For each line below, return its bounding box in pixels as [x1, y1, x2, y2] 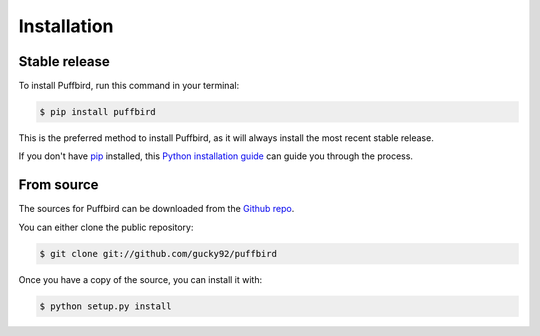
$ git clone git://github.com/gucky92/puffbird [39, 248, 277, 259]
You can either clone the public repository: [18, 221, 194, 233]
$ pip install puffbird [39, 106, 157, 118]
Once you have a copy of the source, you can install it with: [18, 273, 263, 285]
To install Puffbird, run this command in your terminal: [18, 80, 240, 92]
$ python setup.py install [39, 300, 172, 312]
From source [18, 176, 99, 194]
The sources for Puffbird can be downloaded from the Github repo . [18, 203, 295, 215]
